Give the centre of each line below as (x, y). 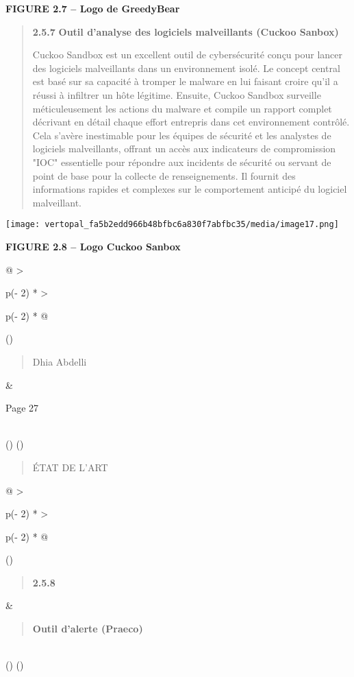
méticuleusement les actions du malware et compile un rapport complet (182, 108)
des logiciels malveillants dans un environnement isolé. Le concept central (186, 68)
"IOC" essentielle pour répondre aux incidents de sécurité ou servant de (182, 162)
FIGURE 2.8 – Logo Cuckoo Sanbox (93, 246)
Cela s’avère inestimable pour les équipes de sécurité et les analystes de (182, 135)
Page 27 (22, 408)
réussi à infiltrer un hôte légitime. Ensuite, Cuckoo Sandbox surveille (177, 94)
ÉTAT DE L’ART (70, 467)
